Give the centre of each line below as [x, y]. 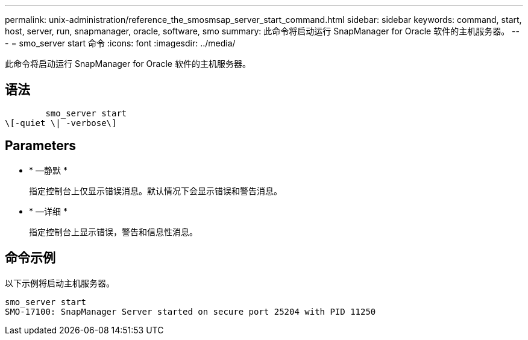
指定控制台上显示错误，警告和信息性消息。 [113, 231]
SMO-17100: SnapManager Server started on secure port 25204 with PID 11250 [190, 311]
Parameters [40, 146]
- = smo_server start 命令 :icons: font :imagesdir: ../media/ [120, 43]
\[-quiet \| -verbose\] [61, 123]
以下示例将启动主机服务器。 [60, 283]
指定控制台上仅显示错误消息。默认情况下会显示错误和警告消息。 [156, 190]
